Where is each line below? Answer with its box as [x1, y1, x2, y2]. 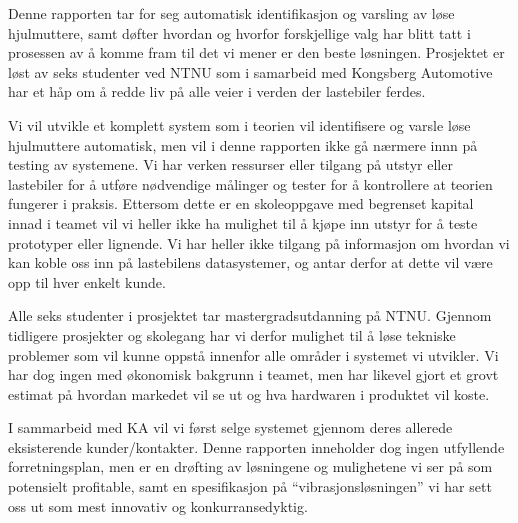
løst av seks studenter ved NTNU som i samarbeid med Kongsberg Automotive [8, 61, 493, 82]
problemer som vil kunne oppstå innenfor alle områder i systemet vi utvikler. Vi [8, 344, 499, 365]
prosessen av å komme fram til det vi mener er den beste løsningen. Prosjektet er [8, 42, 505, 63]
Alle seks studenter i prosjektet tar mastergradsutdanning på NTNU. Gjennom [8, 305, 492, 326]
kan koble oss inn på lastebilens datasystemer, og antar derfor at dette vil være [8, 252, 493, 273]
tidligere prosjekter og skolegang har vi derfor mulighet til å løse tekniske [8, 324, 456, 345]
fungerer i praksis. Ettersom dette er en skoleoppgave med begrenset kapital [8, 193, 474, 214]
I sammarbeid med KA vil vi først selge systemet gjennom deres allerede [8, 417, 453, 438]
